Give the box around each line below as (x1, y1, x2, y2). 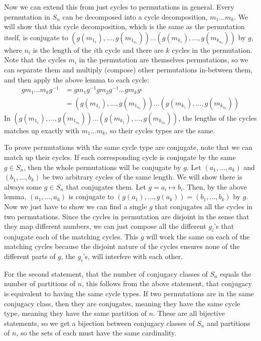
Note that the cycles (4, 54, 66, 65)
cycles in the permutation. (172, 44, 252, 55)
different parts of (4, 251, 56, 262)
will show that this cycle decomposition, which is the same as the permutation (4, 21, 245, 32)
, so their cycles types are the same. (105, 125, 215, 135)
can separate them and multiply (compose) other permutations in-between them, (4, 64, 252, 74)
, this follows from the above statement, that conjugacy (82, 278, 252, 289)
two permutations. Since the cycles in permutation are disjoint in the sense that (4, 211, 249, 221)
